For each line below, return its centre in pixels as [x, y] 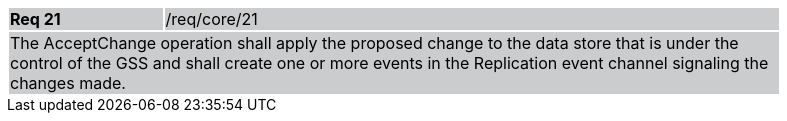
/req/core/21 [211, 19]
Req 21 [35, 19]
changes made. [68, 83]
